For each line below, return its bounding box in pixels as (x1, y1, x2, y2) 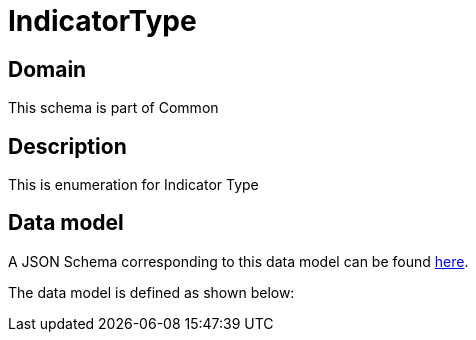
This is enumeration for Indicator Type (8, 176, 259, 194)
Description (8, 133, 127, 159)
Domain (8, 56, 87, 82)
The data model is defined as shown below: (8, 283, 295, 301)
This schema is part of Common (8, 99, 219, 117)
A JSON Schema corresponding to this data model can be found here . (8, 252, 469, 270)
